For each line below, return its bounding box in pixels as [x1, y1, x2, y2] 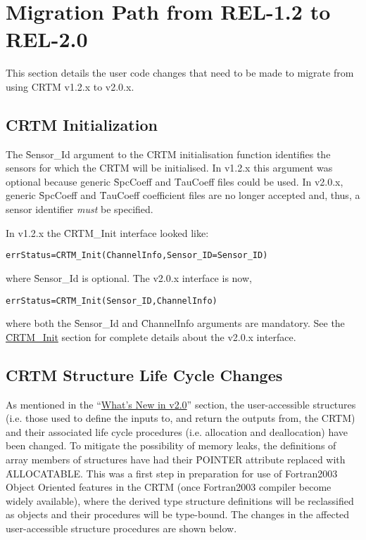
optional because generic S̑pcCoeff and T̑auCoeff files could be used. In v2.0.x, [6, 174, 343, 188]
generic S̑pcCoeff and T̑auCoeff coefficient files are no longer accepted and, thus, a [6, 188, 360, 202]
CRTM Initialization [6, 113, 158, 135]
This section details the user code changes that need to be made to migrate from [6, 65, 354, 80]
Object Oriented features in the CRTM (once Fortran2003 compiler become [6, 480, 332, 494]
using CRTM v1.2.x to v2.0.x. [6, 79, 134, 94]
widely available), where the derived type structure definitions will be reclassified [6, 493, 354, 508]
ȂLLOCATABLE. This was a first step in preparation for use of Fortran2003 [6, 465, 338, 480]
